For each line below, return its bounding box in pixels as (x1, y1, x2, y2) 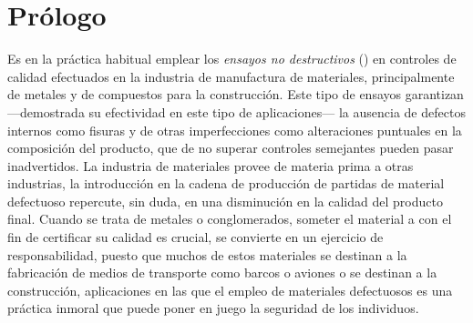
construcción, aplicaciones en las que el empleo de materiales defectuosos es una (7, 280, 453, 299)
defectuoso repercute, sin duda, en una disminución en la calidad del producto (7, 191, 443, 210)
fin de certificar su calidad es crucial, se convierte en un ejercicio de (7, 227, 384, 247)
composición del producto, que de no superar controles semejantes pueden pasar (7, 138, 454, 157)
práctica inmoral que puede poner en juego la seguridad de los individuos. (7, 298, 419, 318)
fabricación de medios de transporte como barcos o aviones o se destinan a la (7, 263, 437, 282)
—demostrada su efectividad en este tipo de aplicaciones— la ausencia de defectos (7, 102, 466, 121)
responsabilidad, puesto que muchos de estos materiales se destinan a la (7, 245, 407, 264)
